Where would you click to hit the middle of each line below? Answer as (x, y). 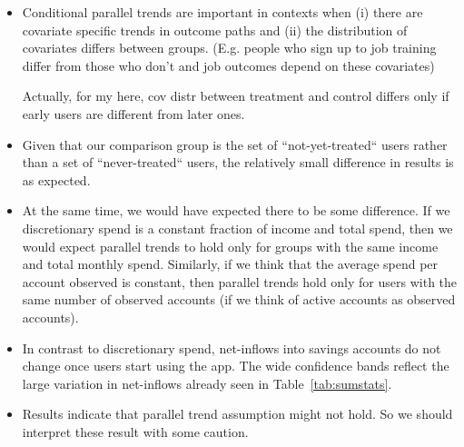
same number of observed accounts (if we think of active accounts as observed (239, 299)
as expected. (56, 179)
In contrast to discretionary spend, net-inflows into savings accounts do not (232, 348)
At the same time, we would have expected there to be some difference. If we (236, 210)
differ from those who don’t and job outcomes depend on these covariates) (228, 65)
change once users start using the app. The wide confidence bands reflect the (236, 366)
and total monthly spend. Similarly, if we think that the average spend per (230, 264)
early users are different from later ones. (133, 113)
